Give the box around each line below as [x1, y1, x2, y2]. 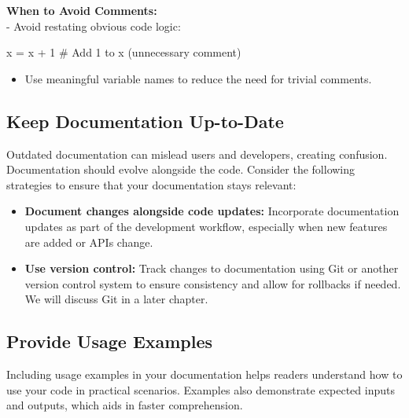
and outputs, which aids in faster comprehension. [6, 397, 243, 413]
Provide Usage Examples [6, 329, 213, 354]
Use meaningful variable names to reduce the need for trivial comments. [24, 70, 372, 86]
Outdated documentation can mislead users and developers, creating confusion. [6, 145, 388, 162]
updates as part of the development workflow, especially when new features [24, 218, 388, 234]
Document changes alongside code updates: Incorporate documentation [24, 203, 400, 219]
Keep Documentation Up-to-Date [6, 108, 284, 133]
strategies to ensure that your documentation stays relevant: [6, 176, 297, 192]
